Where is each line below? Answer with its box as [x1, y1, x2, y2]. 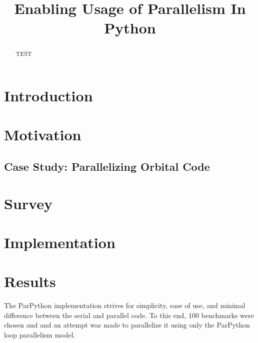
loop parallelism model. [4, 330, 75, 340]
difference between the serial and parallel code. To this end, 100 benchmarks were [4, 310, 254, 320]
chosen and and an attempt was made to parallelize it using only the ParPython [4, 320, 250, 330]
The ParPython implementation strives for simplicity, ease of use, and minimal [4, 300, 245, 311]
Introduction [4, 85, 93, 106]
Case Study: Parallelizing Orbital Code [4, 158, 210, 174]
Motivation [4, 124, 81, 145]
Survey [4, 193, 52, 213]
